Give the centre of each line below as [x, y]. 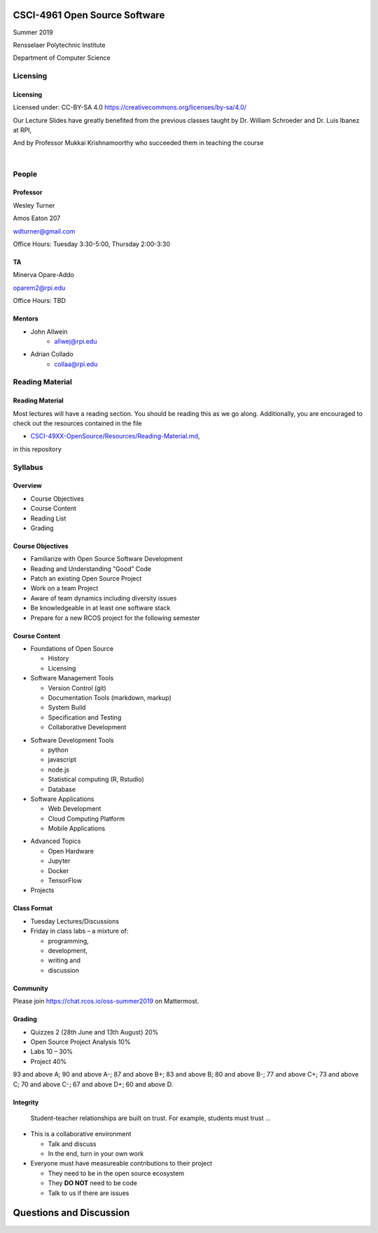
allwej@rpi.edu [76, 341]
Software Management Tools [72, 678]
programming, [68, 941]
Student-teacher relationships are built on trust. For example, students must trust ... [150, 1118]
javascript [62, 760]
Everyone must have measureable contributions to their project [121, 1164]
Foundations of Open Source [72, 649]
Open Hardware [71, 851]
